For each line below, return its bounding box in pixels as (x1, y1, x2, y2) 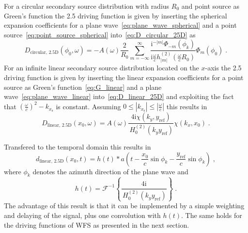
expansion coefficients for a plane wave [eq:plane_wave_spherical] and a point (4, 20, 237, 30)
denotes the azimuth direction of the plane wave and (32, 166, 188, 176)
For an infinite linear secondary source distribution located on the (4, 63, 199, 73)
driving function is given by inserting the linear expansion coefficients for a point (4, 72, 244, 83)
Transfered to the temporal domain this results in (4, 142, 151, 152)
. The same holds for (181, 210, 242, 220)
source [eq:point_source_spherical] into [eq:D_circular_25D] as (4, 29, 196, 39)
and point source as (181, 1, 239, 11)
